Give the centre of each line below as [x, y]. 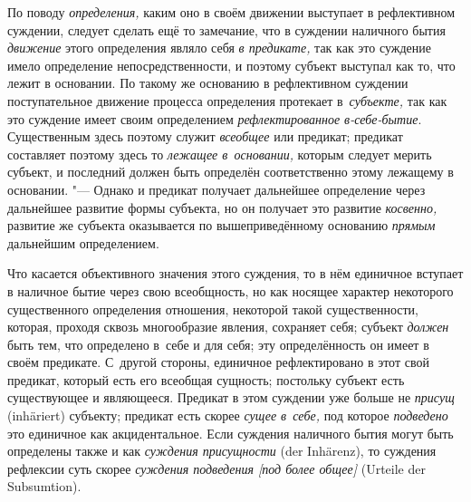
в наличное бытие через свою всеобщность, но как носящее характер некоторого [231, 290]
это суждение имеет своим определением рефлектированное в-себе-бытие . [215, 118]
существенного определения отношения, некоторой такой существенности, [213, 309]
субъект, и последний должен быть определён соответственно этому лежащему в [231, 172]
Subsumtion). [44, 486]
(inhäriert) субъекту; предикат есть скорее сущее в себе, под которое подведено [228, 415]
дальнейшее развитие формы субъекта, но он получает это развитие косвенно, [222, 207]
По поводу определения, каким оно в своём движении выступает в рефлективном [231, 12]
